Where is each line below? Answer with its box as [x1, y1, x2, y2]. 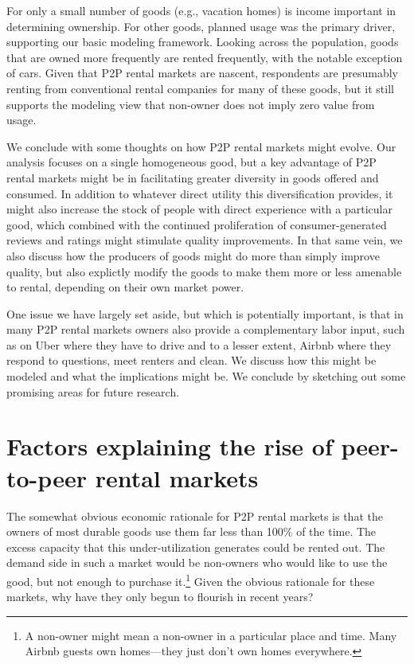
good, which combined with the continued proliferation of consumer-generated [6, 216, 387, 232]
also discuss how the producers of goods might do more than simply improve [6, 247, 380, 264]
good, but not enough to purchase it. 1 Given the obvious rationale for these [6, 570, 375, 589]
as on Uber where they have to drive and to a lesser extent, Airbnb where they [6, 336, 392, 353]
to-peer [6, 461, 87, 494]
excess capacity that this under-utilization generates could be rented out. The [6, 538, 385, 555]
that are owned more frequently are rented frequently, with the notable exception [6, 49, 403, 65]
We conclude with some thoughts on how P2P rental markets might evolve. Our [6, 138, 396, 154]
